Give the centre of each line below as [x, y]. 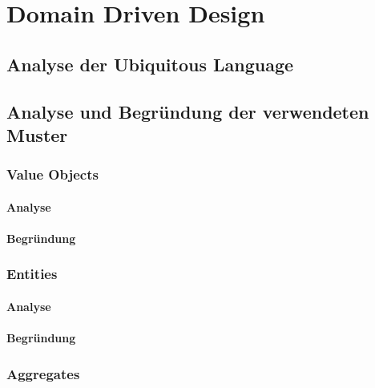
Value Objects [52, 174]
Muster [37, 134]
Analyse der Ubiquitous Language [150, 64]
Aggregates [43, 373]
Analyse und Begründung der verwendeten [188, 111]
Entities [32, 274]
